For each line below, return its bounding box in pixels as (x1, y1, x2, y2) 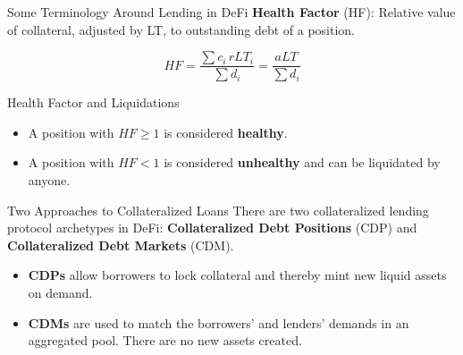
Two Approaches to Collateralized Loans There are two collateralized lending (7, 200, 429, 219)
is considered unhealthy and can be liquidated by (164, 153, 441, 172)
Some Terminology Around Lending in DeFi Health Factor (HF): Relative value (7, 3, 456, 21)
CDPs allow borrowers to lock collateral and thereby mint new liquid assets (28, 266, 447, 284)
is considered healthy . (164, 123, 288, 141)
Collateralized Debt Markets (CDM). (7, 235, 234, 254)
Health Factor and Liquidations (7, 93, 180, 112)
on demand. (28, 283, 93, 301)
